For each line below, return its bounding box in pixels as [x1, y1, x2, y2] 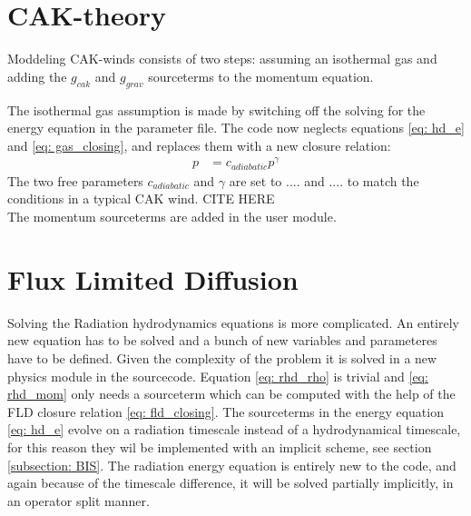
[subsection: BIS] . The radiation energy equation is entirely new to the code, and [7, 455, 456, 474]
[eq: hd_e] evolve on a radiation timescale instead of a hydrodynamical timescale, [7, 420, 461, 439]
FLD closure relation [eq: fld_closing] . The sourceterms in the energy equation [7, 402, 444, 421]
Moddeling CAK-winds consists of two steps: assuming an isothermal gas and [7, 49, 437, 68]
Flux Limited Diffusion [7, 260, 299, 297]
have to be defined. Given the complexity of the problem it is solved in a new [7, 348, 437, 367]
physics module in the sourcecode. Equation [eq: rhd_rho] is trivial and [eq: [7, 366, 428, 385]
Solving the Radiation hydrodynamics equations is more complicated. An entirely [7, 313, 459, 332]
